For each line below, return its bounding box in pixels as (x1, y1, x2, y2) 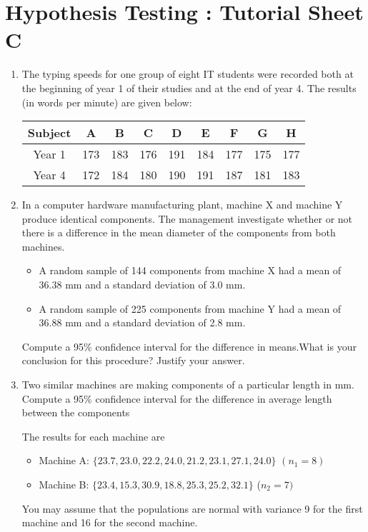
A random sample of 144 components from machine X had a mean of (39, 263, 342, 278)
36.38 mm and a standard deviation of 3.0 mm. (39, 277, 246, 292)
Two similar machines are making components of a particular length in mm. (21, 377, 354, 392)
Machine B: (39, 477, 89, 491)
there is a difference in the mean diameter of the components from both (21, 225, 336, 240)
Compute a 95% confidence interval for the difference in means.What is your (21, 338, 357, 353)
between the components (21, 405, 130, 420)
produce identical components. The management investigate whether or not (21, 211, 353, 226)
